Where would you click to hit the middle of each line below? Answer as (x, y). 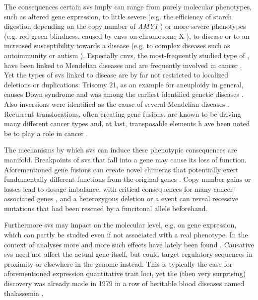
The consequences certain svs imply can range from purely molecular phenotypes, (128, 6)
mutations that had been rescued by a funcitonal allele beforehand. (106, 208)
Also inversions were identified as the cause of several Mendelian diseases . (117, 104)
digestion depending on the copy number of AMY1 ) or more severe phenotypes (125, 26)
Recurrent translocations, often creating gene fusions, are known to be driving (123, 113)
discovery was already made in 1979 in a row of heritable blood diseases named (124, 283)
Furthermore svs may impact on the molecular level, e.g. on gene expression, (120, 225)
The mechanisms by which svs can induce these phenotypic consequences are (121, 150)
